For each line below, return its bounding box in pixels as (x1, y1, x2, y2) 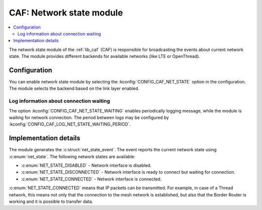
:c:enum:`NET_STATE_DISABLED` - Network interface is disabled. (21, 162, 152, 168)
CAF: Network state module (9, 7, 123, 18)
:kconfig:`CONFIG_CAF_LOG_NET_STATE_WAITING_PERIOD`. (9, 121, 131, 127)
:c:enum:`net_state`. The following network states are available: (9, 153, 136, 160)
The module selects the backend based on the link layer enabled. (9, 85, 140, 92)
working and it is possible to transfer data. (9, 198, 93, 204)
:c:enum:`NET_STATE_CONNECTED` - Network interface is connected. (21, 176, 162, 182)
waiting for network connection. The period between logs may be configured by (9, 114, 169, 120)
